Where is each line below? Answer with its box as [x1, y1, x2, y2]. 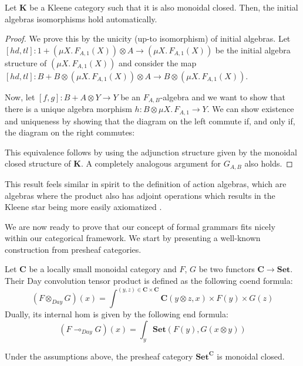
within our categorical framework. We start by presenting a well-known [5, 232, 261, 244]
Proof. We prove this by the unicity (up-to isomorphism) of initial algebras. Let [5, 32, 291, 45]
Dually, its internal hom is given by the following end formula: [5, 308, 228, 320]
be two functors [198, 263, 255, 275]
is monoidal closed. [217, 350, 285, 362]
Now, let [5, 90, 35, 103]
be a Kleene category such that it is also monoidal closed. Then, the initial [29, 1, 298, 13]
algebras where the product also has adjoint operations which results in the [5, 189, 275, 201]
